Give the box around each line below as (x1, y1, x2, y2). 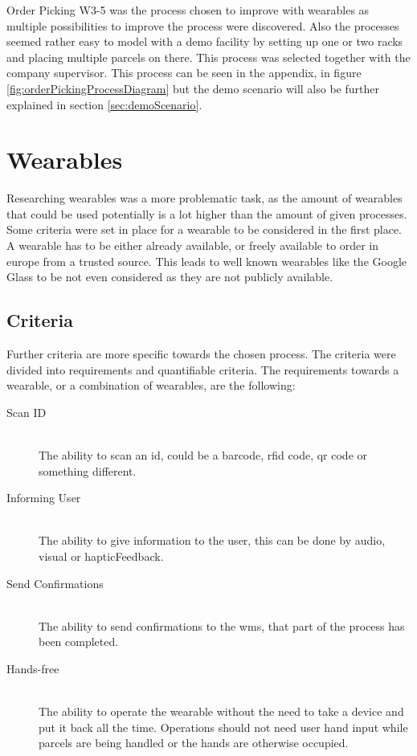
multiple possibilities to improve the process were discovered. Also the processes (6, 17, 399, 34)
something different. (39, 462, 137, 479)
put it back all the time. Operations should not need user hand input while (39, 718, 408, 735)
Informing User (6, 489, 81, 506)
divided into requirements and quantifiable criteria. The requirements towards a (6, 361, 399, 378)
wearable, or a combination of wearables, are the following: (6, 377, 296, 394)
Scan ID (6, 403, 47, 420)
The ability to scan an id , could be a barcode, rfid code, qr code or (39, 447, 368, 464)
